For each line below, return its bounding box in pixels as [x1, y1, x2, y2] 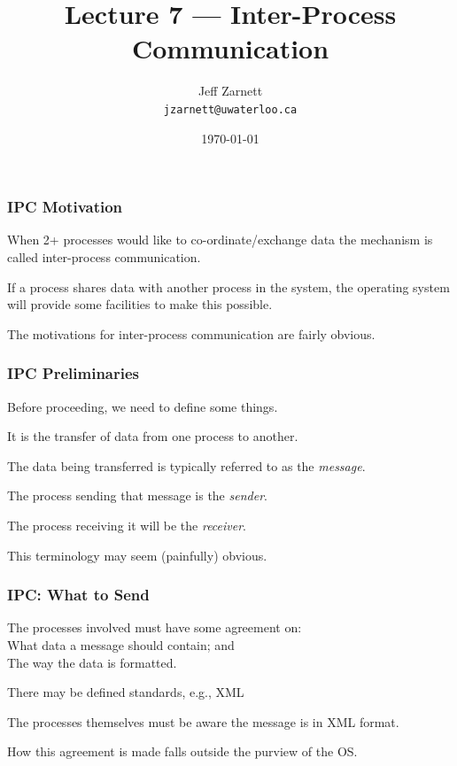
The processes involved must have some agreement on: [7, 618, 302, 637]
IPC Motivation [7, 196, 123, 218]
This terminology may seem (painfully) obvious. [7, 545, 267, 564]
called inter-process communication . [7, 248, 201, 267]
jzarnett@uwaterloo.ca [163, 103, 298, 116]
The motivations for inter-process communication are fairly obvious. [7, 324, 376, 343]
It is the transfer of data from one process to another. [7, 427, 298, 445]
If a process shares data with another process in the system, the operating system [7, 277, 450, 296]
